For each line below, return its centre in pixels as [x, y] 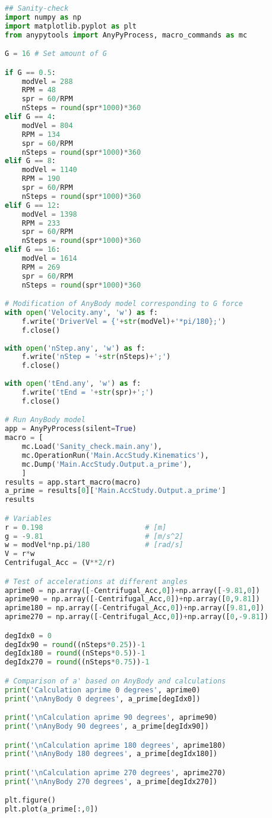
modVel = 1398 [49, 214]
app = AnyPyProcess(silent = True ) [71, 429]
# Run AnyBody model [45, 420]
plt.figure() [30, 800]
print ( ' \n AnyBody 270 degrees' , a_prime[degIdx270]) [111, 781]
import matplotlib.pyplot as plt [71, 26]
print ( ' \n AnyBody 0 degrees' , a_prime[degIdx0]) [103, 699]
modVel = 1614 [49, 259]
